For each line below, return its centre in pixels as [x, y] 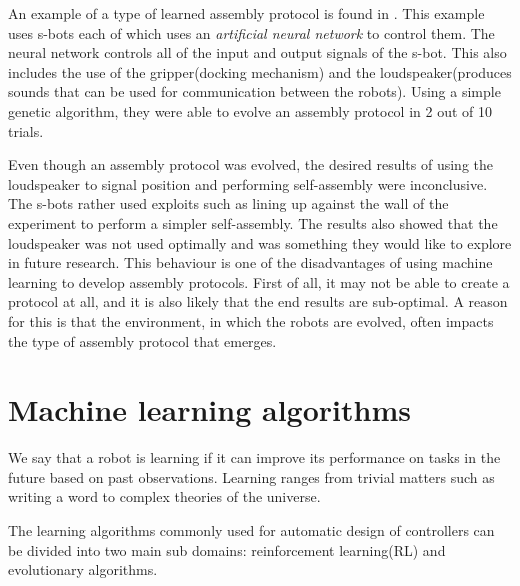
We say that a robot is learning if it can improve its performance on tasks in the [254, 457]
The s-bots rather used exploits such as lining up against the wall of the [228, 203]
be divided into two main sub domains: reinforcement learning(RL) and [227, 549]
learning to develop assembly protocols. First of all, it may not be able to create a [259, 281]
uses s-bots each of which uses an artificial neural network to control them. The [251, 32]
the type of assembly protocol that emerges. [142, 340]
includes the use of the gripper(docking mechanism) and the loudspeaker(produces [260, 71]
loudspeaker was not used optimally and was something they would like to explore [260, 242]
